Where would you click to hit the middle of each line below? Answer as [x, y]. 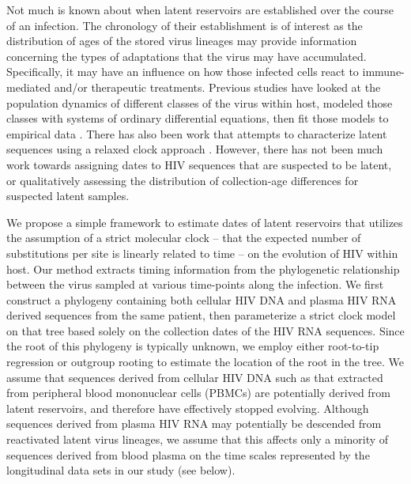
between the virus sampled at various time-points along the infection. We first [195, 284]
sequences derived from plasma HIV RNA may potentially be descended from [194, 423]
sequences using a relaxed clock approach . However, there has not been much [195, 149]
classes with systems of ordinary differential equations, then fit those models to [198, 118]
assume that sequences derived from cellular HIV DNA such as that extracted [195, 377]
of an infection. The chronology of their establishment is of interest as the [185, 25]
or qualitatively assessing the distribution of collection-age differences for [183, 180]
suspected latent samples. [68, 196]
